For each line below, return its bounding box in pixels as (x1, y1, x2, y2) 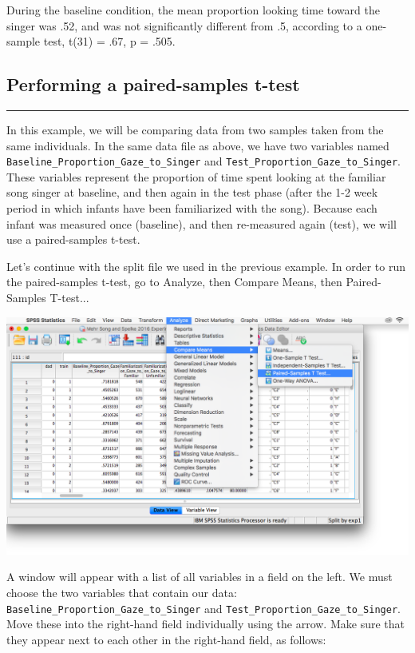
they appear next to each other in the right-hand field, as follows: (6, 631, 326, 647)
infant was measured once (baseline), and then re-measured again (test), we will (6, 215, 397, 232)
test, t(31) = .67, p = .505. (43, 33, 176, 50)
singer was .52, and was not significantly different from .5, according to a (6, 17, 362, 34)
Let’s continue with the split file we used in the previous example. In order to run (6, 257, 405, 274)
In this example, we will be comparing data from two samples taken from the (6, 121, 384, 137)
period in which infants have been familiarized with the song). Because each (6, 200, 377, 217)
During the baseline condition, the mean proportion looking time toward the (6, 2, 380, 18)
